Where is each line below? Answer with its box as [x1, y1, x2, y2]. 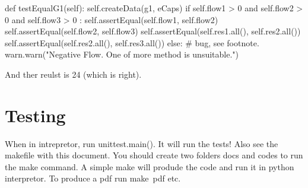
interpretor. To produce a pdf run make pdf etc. [5, 172, 181, 184]
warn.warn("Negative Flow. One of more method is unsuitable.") [5, 48, 239, 60]
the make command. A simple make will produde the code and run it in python [5, 160, 294, 173]
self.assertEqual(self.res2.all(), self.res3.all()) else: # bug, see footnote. [5, 36, 259, 49]
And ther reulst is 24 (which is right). [5, 68, 142, 80]
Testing [5, 103, 66, 127]
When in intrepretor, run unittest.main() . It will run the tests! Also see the [5, 137, 278, 149]
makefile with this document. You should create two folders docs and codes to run [5, 149, 303, 161]
